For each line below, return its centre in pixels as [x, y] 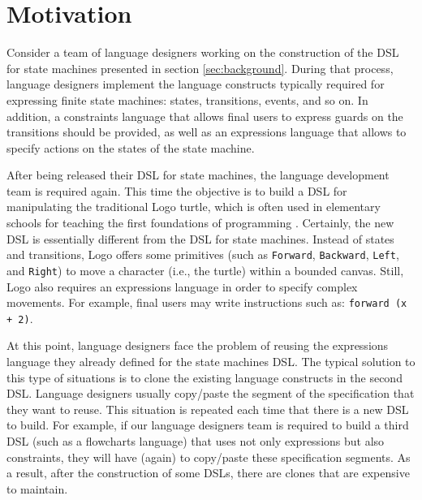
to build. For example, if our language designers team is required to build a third [208, 425]
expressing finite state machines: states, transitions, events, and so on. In [187, 99]
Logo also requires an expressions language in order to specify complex [182, 286]
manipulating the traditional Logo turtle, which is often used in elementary [194, 207]
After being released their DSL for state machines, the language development [198, 175]
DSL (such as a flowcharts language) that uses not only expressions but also [196, 441]
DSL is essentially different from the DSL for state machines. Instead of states [200, 238]
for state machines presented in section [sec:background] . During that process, [200, 68]
